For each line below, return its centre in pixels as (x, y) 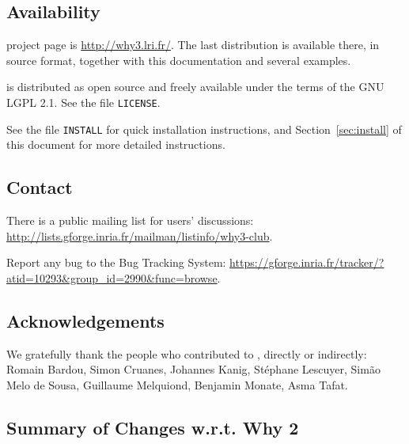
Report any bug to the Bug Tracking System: (116, 262)
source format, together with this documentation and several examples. (179, 60)
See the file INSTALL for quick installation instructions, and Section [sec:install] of (204, 129)
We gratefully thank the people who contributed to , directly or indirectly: (187, 353)
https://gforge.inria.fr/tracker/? (307, 262)
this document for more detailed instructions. (116, 144)
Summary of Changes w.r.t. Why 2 (153, 427)
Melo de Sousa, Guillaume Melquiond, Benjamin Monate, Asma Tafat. (177, 384)
